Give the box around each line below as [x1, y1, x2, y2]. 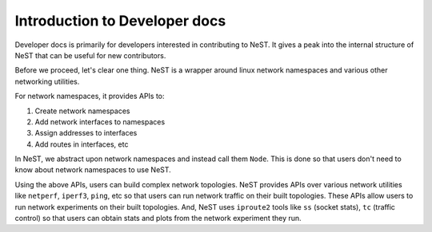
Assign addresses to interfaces [34, 128, 138, 138]
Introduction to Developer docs [14, 12, 226, 29]
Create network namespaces [34, 106, 130, 116]
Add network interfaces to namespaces [34, 116, 166, 127]
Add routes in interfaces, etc [34, 140, 129, 149]
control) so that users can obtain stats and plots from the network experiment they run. [14, 214, 302, 223]
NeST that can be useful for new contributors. [14, 50, 166, 60]
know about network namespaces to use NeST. [14, 165, 171, 175]
